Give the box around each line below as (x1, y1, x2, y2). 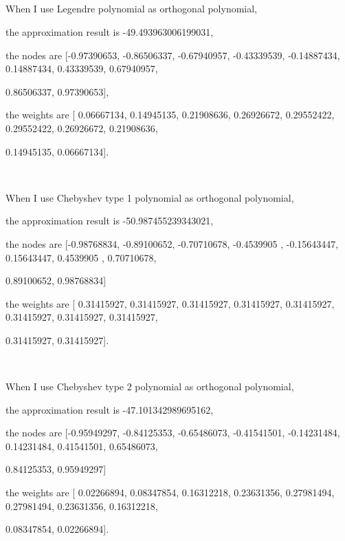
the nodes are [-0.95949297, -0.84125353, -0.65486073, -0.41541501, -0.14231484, (5, 425, 340, 440)
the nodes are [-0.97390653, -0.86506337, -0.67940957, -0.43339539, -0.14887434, (5, 47, 340, 62)
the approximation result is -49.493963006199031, (5, 24, 214, 39)
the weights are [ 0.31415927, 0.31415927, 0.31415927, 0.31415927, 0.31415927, (5, 296, 335, 310)
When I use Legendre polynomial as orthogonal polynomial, (5, 1, 258, 16)
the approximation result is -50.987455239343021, (5, 213, 214, 228)
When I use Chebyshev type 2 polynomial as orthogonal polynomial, (5, 379, 294, 394)
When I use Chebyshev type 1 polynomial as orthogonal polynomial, (5, 190, 294, 204)
